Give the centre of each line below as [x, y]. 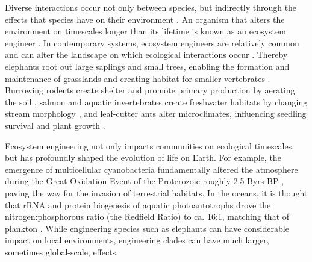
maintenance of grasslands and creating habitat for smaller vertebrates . [138, 78]
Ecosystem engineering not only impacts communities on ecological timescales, [150, 145]
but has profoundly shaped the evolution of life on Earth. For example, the [143, 158]
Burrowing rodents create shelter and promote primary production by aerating [150, 90]
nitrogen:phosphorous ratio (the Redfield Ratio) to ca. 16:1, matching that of [147, 217]
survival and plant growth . [55, 125]
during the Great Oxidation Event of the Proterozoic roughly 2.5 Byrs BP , [145, 181]
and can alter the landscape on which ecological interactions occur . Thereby [146, 55]
